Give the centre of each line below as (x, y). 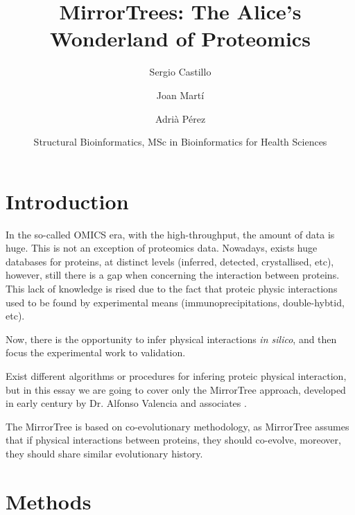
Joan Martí (180, 95)
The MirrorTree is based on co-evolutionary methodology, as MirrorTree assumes (177, 426)
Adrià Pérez (180, 118)
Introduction (67, 201)
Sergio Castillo (180, 72)
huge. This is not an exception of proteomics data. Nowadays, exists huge (162, 248)
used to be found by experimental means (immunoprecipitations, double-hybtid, (175, 302)
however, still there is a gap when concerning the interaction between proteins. (173, 275)
